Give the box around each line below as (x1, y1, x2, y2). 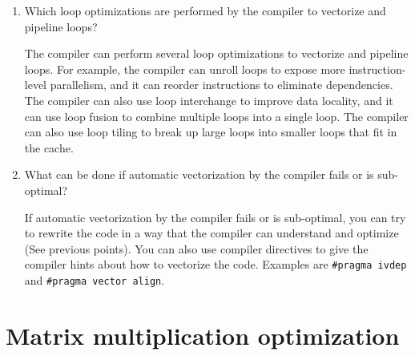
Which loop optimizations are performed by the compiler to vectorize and (24, 2, 386, 18)
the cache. (24, 139, 74, 156)
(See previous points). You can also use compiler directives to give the (24, 240, 369, 257)
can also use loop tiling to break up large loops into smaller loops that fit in (24, 123, 397, 140)
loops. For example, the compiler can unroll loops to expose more (24, 60, 345, 77)
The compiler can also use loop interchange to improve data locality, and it (24, 91, 393, 108)
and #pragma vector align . (24, 271, 165, 288)
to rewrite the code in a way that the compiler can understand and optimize (24, 225, 399, 241)
